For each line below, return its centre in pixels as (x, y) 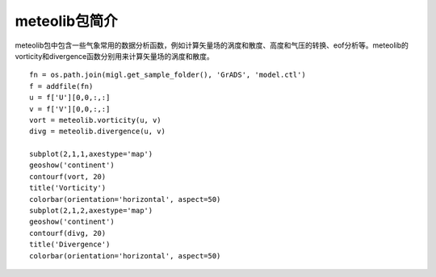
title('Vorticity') (68, 188)
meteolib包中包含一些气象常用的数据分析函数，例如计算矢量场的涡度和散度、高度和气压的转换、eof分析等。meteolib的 (212, 45)
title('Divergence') (70, 245)
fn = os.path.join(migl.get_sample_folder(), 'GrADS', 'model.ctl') (168, 75)
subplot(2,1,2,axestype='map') (91, 211)
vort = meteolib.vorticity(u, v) (95, 120)
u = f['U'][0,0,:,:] (70, 98)
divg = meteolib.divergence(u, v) (97, 132)
